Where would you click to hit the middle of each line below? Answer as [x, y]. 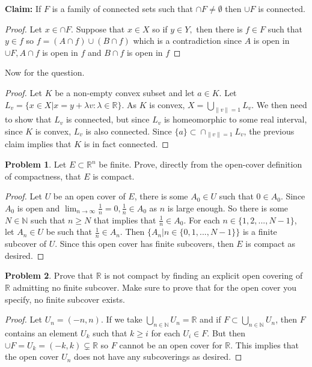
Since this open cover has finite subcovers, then [147, 244]
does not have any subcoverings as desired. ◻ [158, 356]
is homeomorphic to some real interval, [235, 119]
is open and [38, 208]
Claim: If [23, 8]
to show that [28, 119]
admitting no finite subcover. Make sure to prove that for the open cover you [154, 287]
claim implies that [38, 144]
